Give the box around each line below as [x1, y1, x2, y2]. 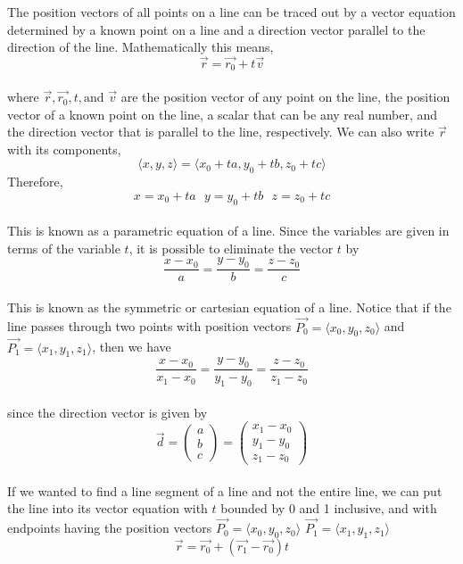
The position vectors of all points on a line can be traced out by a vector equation [7, 3, 456, 21]
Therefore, [7, 172, 63, 191]
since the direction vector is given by [7, 402, 208, 421]
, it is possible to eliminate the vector [128, 238, 334, 257]
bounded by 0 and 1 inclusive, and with [220, 499, 437, 518]
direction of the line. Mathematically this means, [7, 37, 274, 56]
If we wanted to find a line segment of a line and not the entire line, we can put [7, 481, 442, 500]
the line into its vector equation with [7, 499, 208, 518]
